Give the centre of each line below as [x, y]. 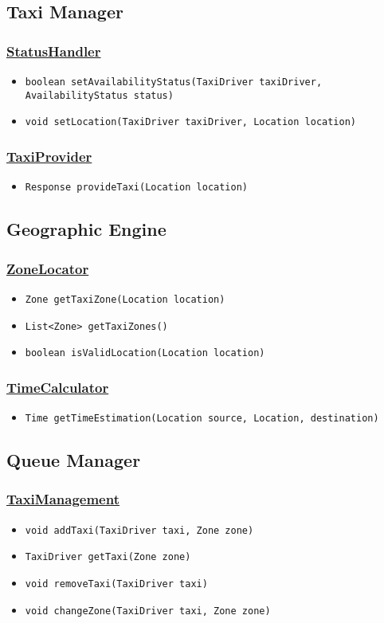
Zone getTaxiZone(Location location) [125, 299]
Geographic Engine [86, 229]
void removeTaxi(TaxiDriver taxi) [116, 584]
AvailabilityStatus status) [99, 95]
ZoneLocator [48, 268]
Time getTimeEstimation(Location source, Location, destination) [202, 419]
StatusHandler [54, 51]
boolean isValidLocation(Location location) [145, 353]
